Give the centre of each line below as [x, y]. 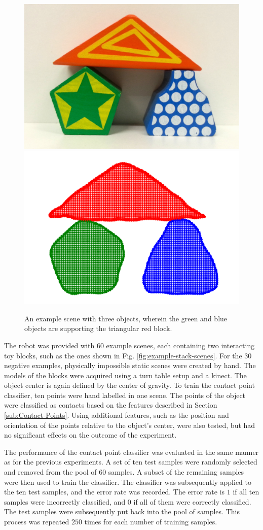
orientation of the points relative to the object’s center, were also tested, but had [130, 425]
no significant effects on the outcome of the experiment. [90, 435]
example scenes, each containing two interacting [180, 345]
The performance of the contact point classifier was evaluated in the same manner [131, 452]
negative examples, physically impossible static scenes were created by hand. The [130, 365]
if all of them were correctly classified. [192, 501]
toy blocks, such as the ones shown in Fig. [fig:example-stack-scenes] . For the [123, 355]
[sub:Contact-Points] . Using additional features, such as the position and [117, 415]
